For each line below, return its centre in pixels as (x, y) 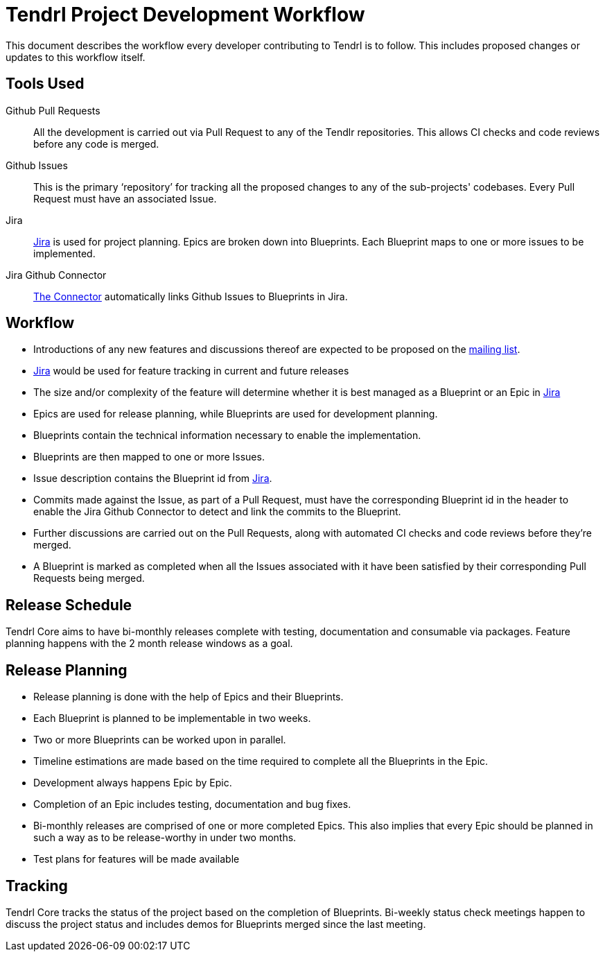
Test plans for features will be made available (137, 859)
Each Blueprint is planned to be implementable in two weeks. (172, 718)
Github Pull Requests (53, 110)
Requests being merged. (89, 578)
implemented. (64, 253)
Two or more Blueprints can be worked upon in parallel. (160, 740)
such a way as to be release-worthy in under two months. (165, 838)
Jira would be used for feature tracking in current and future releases (191, 371)
